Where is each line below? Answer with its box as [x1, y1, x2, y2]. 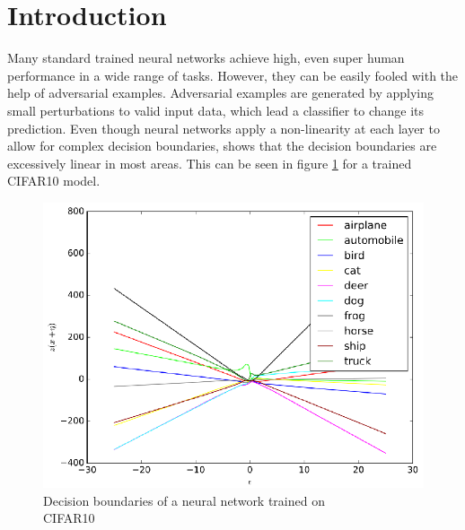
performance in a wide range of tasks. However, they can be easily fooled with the [7, 65, 459, 84]
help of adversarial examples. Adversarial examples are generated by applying [7, 83, 434, 102]
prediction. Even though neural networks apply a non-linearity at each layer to [7, 118, 440, 137]
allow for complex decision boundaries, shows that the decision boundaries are [7, 136, 437, 155]
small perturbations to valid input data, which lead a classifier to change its [7, 100, 425, 119]
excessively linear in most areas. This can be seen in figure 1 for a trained [7, 153, 412, 172]
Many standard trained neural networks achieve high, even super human [7, 48, 405, 67]
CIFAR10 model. [7, 171, 101, 190]
